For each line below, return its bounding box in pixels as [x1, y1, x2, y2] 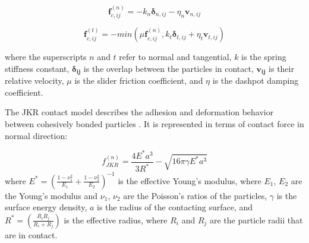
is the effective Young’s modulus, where [118, 174, 261, 187]
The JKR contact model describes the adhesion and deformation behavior [5, 106, 274, 118]
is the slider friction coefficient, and [74, 74, 203, 87]
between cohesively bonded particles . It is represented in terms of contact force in [5, 118, 304, 130]
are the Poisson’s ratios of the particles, [123, 189, 267, 201]
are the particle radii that [210, 213, 303, 226]
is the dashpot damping [212, 74, 299, 87]
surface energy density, [5, 201, 87, 213]
